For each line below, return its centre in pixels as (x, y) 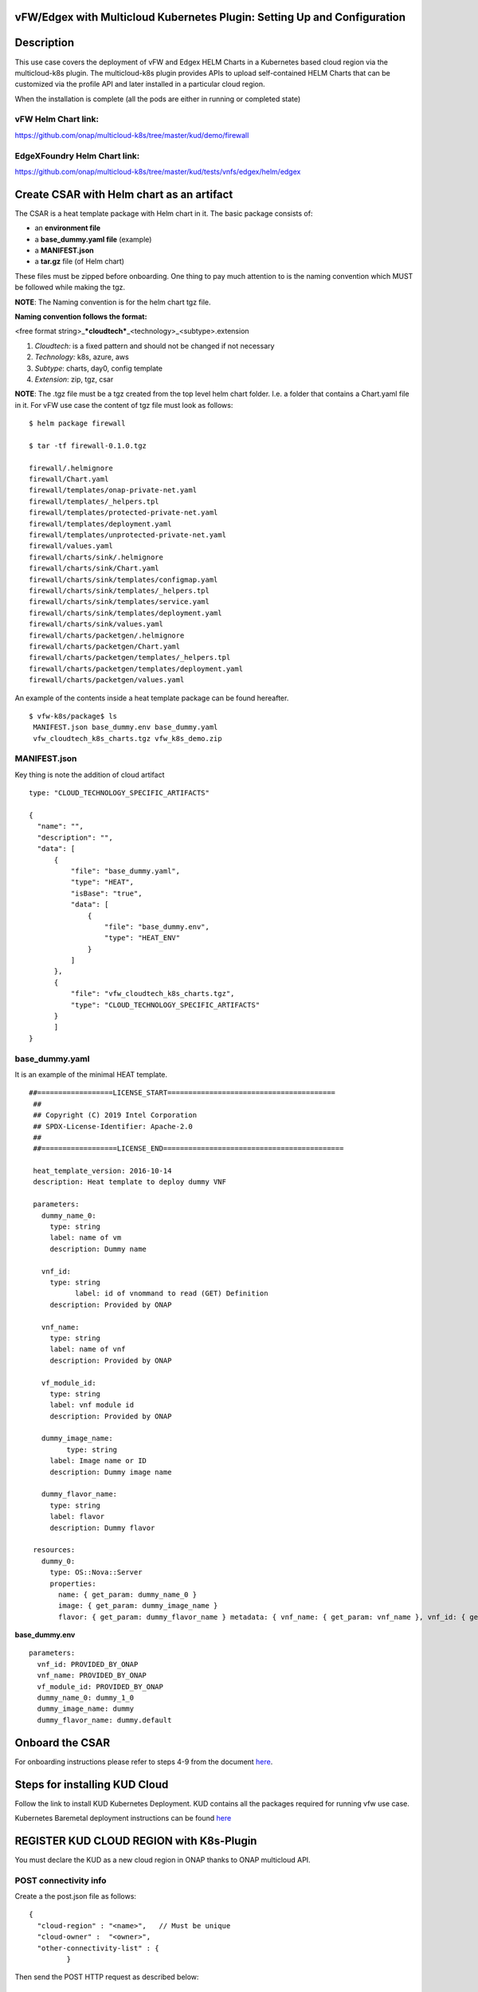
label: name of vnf (88, 1349)
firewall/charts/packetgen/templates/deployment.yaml (136, 669)
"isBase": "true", (106, 893)
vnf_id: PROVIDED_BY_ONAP (88, 1664)
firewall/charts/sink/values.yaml (96, 624)
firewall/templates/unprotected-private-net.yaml (128, 535)
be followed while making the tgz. (70, 288)
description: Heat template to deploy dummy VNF (130, 1182)
